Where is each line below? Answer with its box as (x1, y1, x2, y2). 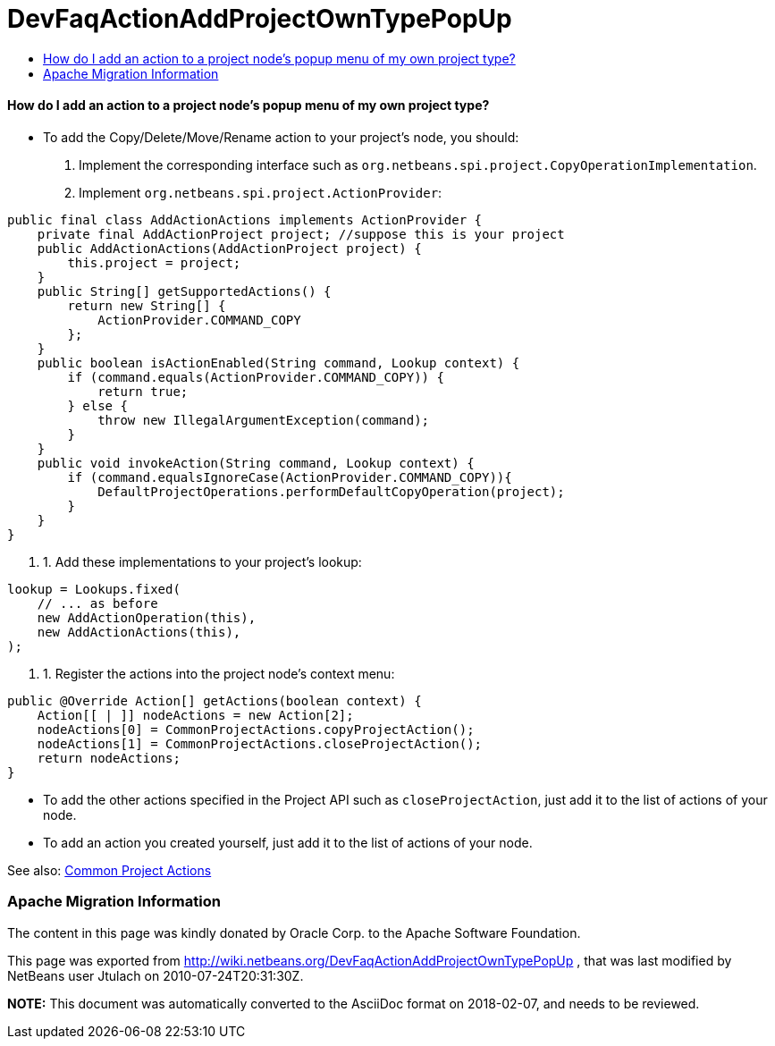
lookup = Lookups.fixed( (7, 581, 181, 596)
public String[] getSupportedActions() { (37, 283, 332, 299)
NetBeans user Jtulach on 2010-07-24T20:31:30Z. (7, 967, 304, 983)
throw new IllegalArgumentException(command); (97, 412, 430, 427)
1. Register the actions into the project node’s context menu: (43, 665, 395, 681)
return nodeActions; (37, 750, 181, 765)
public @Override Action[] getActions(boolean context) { (7, 693, 422, 708)
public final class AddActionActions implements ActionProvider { (7, 212, 483, 227)
